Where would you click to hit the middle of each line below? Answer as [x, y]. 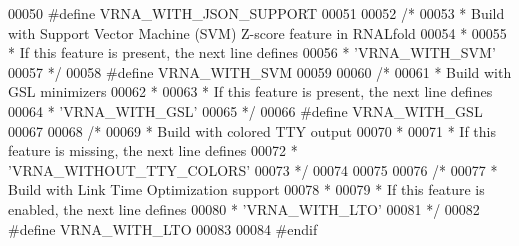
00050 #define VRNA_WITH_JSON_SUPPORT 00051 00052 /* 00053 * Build [256, 13]
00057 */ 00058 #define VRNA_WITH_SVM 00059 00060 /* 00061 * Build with [260, 71]
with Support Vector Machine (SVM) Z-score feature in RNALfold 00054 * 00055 [257, 32]
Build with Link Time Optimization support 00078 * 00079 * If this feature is [246, 189]
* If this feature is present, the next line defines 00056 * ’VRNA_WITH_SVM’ [252, 52]
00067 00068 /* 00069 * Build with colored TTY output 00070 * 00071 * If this [252, 130]
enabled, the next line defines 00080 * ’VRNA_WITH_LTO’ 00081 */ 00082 [244, 208]
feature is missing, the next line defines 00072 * [153, 150]
